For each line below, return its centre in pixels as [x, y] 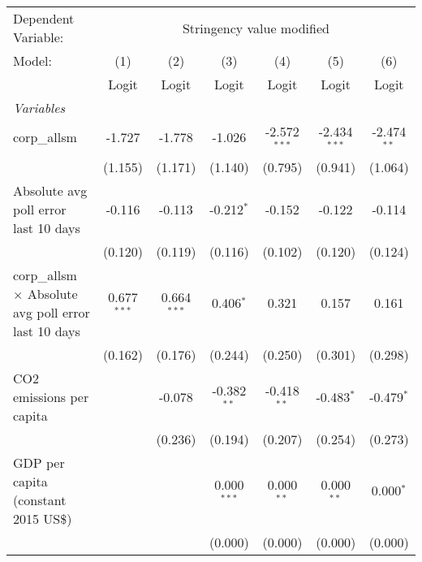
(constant [40, 499]
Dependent [44, 18]
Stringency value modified [256, 28]
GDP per [39, 462]
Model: [33, 61]
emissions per [51, 396]
